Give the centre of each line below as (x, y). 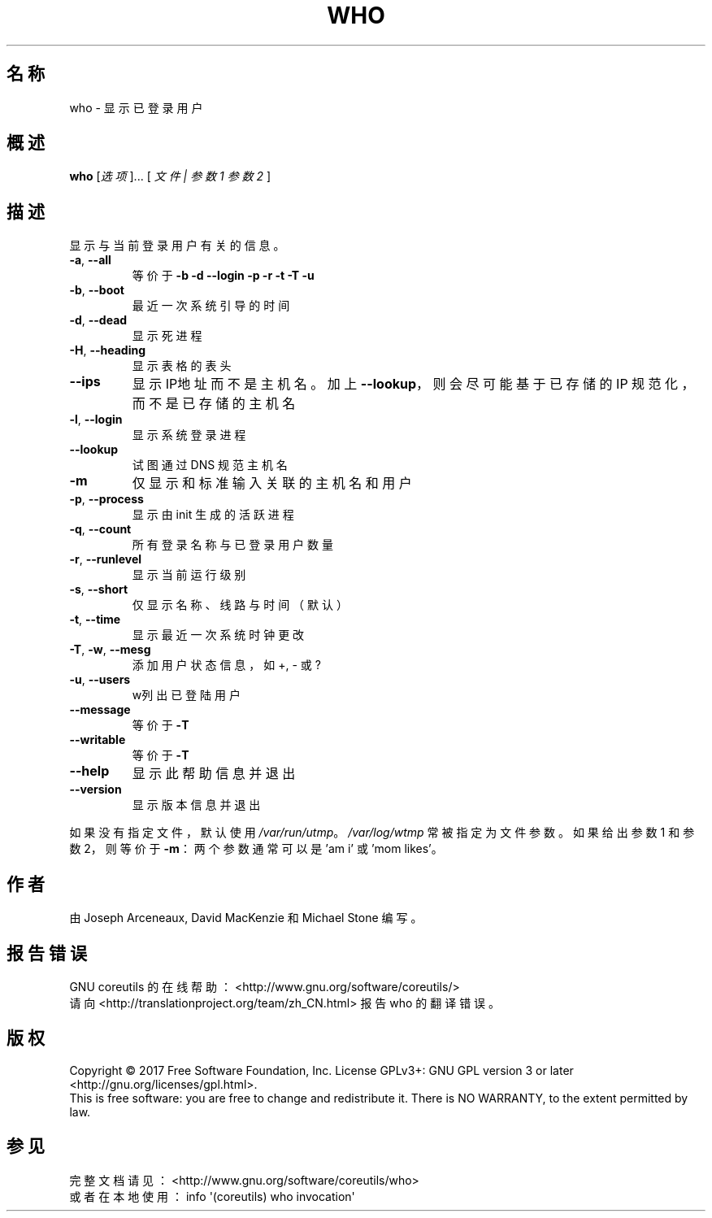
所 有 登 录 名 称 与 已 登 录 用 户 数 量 (232, 545)
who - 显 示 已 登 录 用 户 (136, 107)
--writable (98, 740)
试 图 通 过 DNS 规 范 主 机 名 (210, 465)
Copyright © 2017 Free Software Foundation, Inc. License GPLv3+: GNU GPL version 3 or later (321, 1070)
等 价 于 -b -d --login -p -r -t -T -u (223, 276)
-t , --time (95, 620)
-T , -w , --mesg (110, 650)
